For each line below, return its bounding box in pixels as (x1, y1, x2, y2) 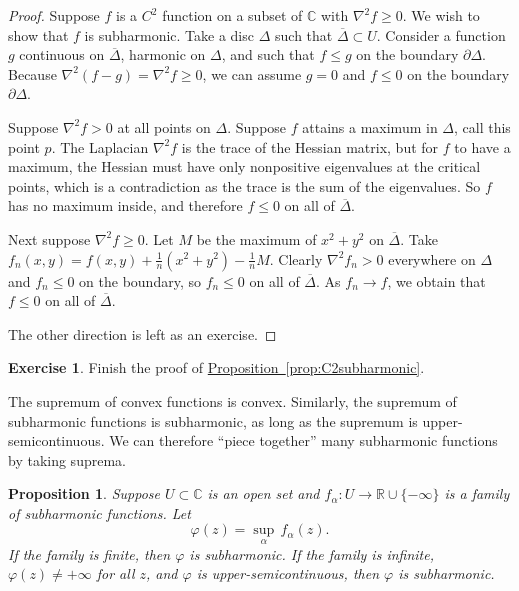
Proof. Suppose (8, 5, 100, 25)
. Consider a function (376, 24, 506, 45)
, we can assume (202, 63, 302, 84)
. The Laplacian (51, 136, 149, 157)
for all (96, 563, 135, 584)
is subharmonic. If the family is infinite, (189, 543, 434, 564)
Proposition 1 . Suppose (8, 483, 160, 504)
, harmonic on (120, 44, 206, 65)
